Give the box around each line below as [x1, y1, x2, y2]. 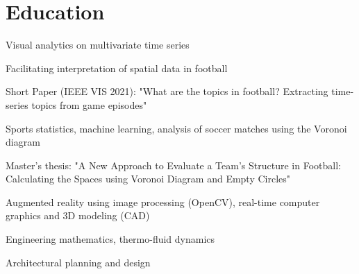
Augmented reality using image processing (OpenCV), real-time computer [6, 194, 320, 209]
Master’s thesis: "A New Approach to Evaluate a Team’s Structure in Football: [6, 157, 341, 172]
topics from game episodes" [31, 97, 147, 112]
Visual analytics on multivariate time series [6, 37, 190, 52]
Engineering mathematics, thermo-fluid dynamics [6, 232, 215, 246]
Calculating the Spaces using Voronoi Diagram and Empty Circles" [6, 171, 291, 186]
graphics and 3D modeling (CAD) [6, 208, 150, 223]
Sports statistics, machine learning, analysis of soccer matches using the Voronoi [6, 121, 347, 135]
